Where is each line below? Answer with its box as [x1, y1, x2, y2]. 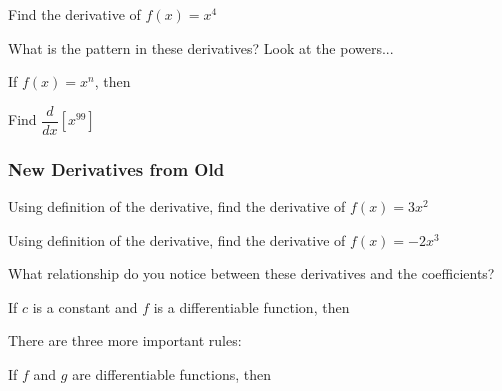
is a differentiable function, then [153, 296, 350, 317]
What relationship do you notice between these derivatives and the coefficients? [8, 263, 495, 284]
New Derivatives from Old [8, 156, 225, 181]
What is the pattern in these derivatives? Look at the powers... [8, 37, 394, 58]
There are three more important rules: [8, 330, 242, 351]
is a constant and [32, 296, 138, 317]
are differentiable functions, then [72, 364, 272, 385]
